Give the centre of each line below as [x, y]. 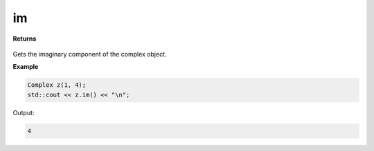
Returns [25, 39]
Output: [24, 112]
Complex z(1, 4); [57, 85]
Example [26, 67]
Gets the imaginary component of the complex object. [90, 54]
